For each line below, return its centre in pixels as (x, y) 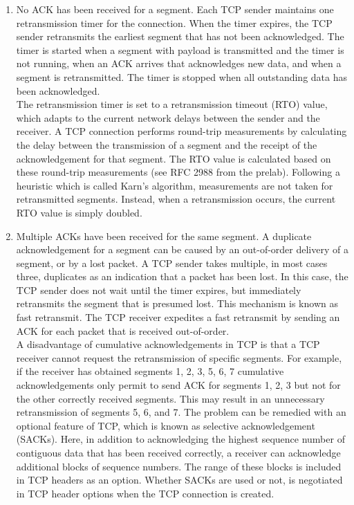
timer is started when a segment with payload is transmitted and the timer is (180, 49)
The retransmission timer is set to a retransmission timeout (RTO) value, (172, 104)
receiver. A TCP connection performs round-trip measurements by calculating (181, 131)
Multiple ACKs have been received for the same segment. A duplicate (164, 236)
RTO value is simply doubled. (79, 212)
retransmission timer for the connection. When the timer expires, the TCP (174, 22)
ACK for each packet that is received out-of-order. (123, 330)
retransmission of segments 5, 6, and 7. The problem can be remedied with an (181, 412)
